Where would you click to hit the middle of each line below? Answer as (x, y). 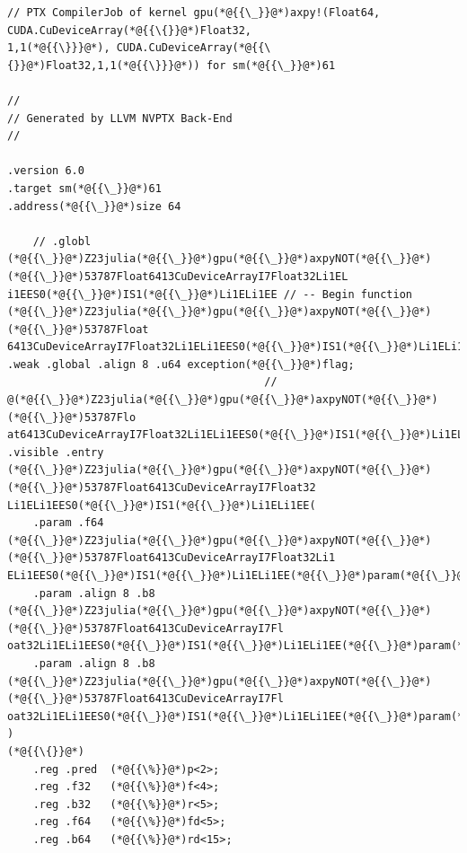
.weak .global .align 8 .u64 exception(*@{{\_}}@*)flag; (181, 364)
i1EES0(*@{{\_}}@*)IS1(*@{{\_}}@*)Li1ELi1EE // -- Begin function (210, 294)
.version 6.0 (46, 171)
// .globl (62, 241)
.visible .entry (56, 452)
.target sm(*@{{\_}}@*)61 (84, 188)
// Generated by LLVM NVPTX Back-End (120, 118)
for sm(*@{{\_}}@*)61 (271, 65)
